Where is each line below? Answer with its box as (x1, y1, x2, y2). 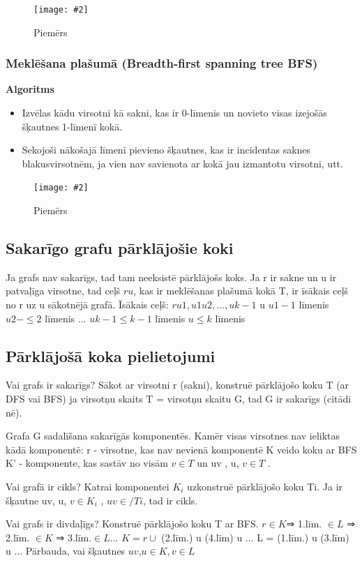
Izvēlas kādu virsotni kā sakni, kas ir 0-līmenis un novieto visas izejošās (22, 105, 327, 120)
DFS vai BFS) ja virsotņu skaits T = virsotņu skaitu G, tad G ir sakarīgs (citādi (6, 391, 352, 406)
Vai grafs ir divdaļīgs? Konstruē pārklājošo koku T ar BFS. (6, 516, 259, 531)
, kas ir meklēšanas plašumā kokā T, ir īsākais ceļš (133, 283, 349, 298)
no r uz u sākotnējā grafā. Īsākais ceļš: (6, 297, 169, 312)
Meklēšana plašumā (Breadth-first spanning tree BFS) (6, 54, 318, 72)
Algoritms (6, 82, 54, 96)
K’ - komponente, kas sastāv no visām (6, 456, 168, 470)
